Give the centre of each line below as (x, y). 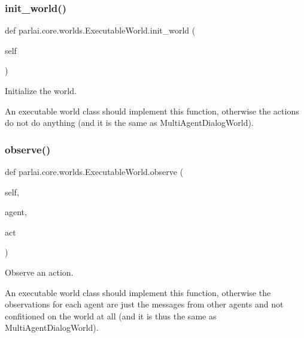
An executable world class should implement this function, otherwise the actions (152, 111)
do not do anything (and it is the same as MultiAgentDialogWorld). (129, 123)
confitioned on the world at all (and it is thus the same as (111, 316)
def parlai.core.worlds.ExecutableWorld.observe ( (94, 171)
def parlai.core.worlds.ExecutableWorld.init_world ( (100, 30)
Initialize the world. (41, 90)
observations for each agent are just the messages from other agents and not (144, 304)
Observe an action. (39, 272)
